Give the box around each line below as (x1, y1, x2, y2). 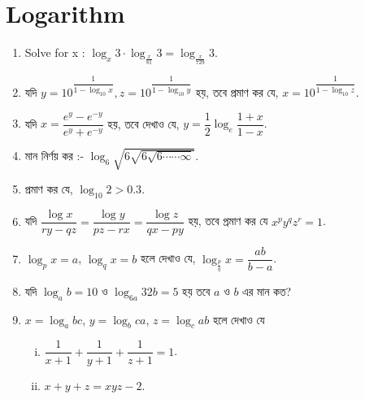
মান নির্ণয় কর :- (24, 147, 85, 164)
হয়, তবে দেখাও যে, (107, 115, 180, 132)
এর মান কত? (242, 282, 292, 299)
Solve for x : (24, 44, 85, 61)
